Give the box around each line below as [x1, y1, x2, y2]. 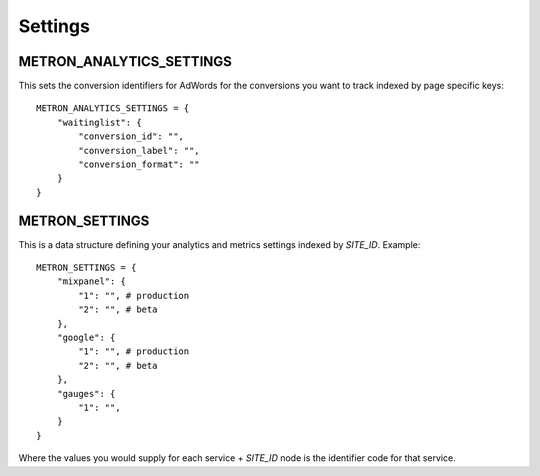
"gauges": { [56, 388, 116, 399]
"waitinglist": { [56, 116, 142, 128]
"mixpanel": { [56, 276, 127, 287]
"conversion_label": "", [78, 145, 200, 156]
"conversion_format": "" [78, 159, 200, 170]
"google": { [56, 332, 116, 344]
